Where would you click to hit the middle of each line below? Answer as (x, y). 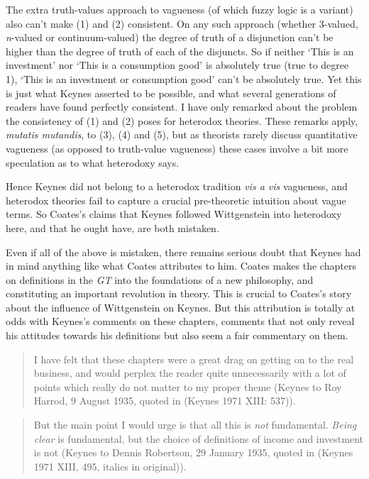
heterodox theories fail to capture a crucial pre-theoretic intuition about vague (176, 200)
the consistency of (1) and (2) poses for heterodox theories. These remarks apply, (182, 120)
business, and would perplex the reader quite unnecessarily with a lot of (190, 373)
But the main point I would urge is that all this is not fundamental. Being (195, 425)
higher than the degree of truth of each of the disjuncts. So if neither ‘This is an (180, 51)
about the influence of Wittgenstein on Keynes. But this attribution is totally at (181, 307)
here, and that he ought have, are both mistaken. (112, 227)
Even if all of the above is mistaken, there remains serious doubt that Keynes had (183, 252)
